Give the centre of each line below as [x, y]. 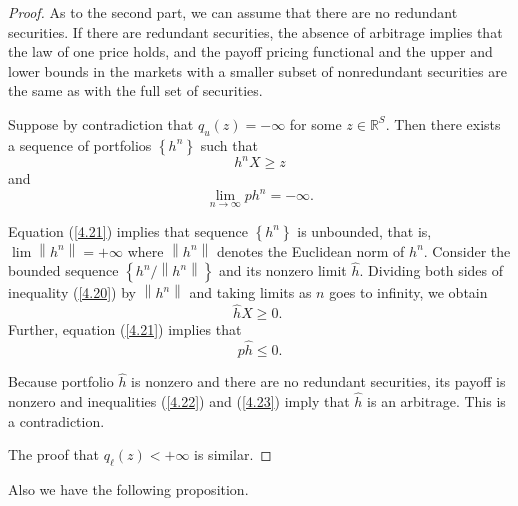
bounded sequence [63, 270]
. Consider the [467, 250]
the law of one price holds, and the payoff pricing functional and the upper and [250, 51]
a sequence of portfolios [80, 144]
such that [229, 144]
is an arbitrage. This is [436, 401]
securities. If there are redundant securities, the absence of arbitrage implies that [255, 31]
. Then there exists [443, 123]
